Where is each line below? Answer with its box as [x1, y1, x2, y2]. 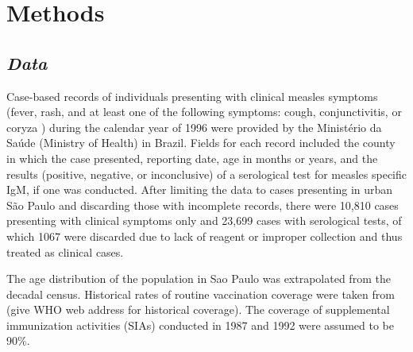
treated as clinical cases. [6, 243, 124, 260]
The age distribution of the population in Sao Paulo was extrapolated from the [6, 270, 391, 287]
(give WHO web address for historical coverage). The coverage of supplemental [6, 301, 390, 318]
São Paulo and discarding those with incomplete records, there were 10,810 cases [6, 196, 399, 213]
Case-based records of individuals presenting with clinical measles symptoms [6, 87, 378, 104]
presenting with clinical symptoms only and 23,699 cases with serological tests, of [6, 212, 402, 229]
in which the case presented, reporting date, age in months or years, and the [6, 149, 378, 166]
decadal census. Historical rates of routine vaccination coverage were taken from [6, 285, 395, 302]
